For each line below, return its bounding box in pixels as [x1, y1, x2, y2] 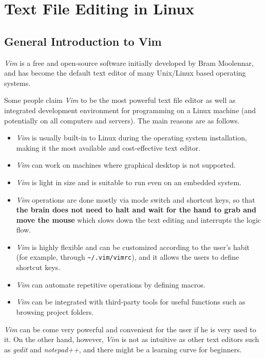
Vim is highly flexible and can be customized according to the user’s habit [16, 241, 250, 252]
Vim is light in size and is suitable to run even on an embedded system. [16, 176, 242, 187]
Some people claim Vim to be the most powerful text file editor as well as [4, 95, 236, 105]
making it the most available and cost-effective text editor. [16, 142, 201, 153]
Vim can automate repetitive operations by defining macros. [16, 279, 205, 290]
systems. [4, 77, 31, 88]
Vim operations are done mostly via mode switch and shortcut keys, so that [16, 194, 255, 205]
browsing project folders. [16, 306, 94, 317]
